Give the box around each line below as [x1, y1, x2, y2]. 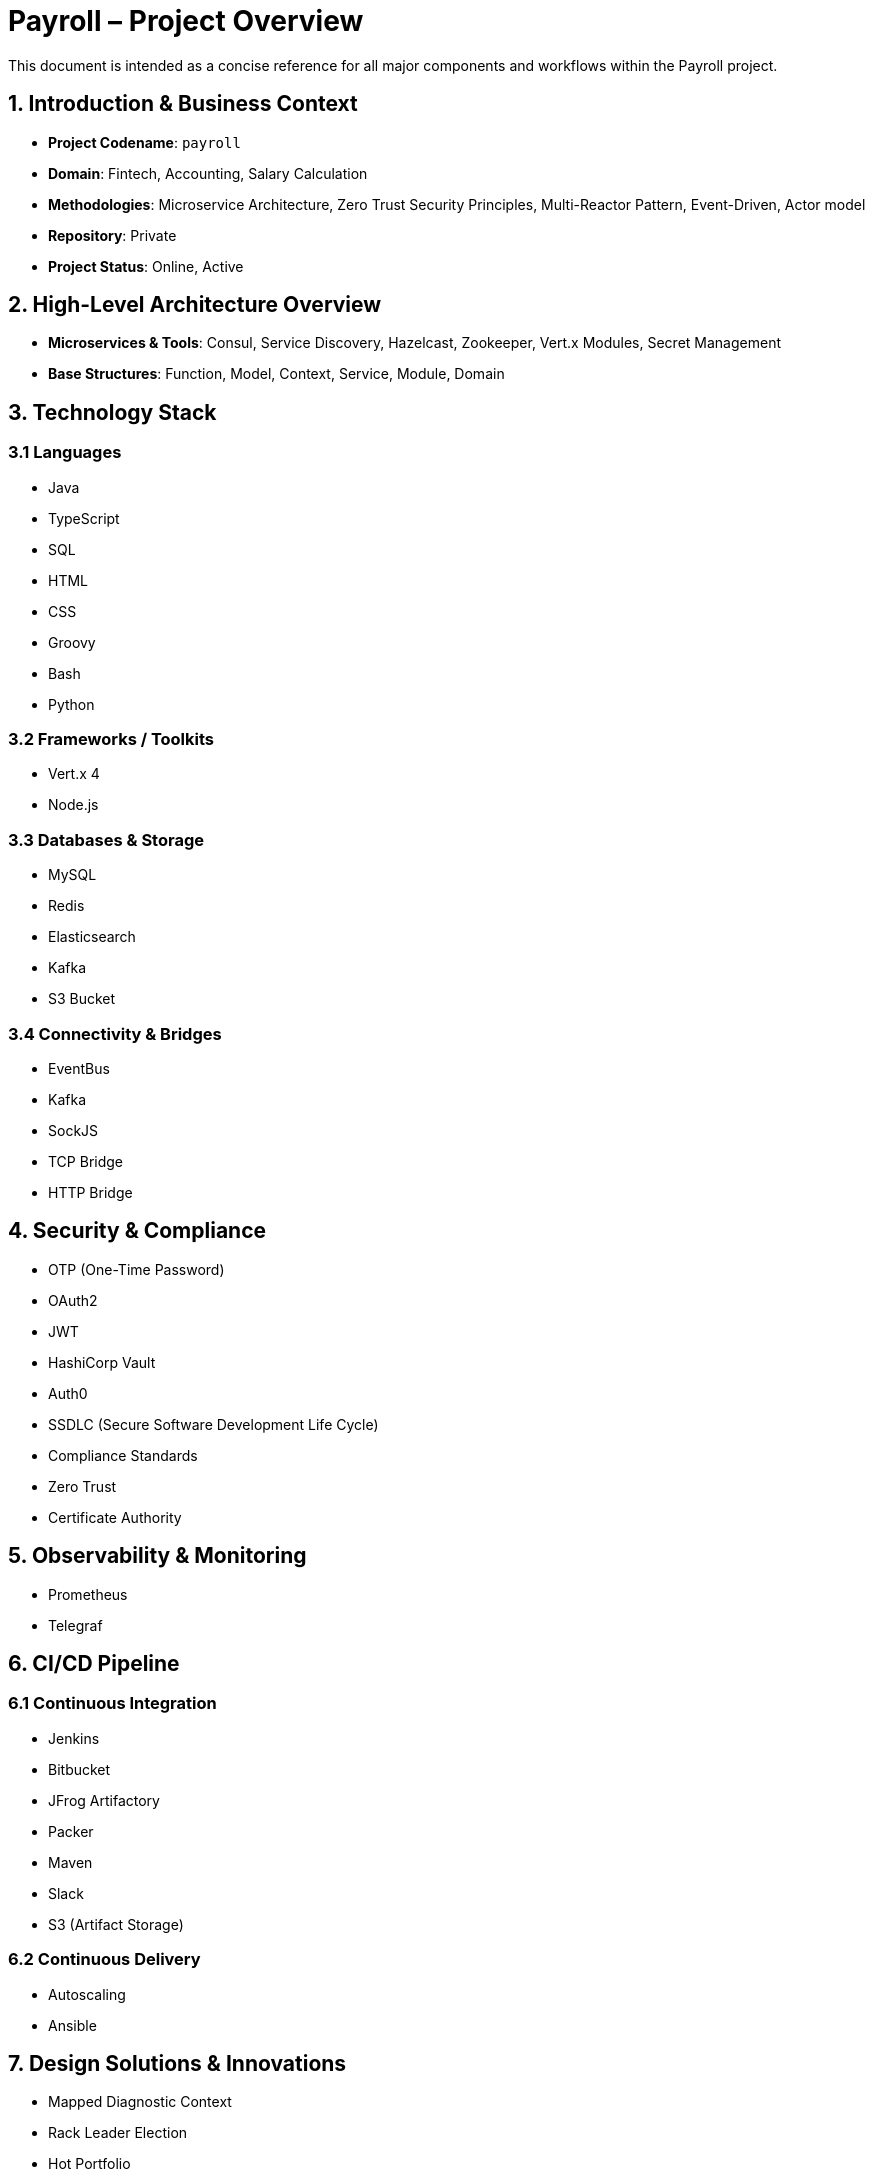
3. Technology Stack [8, 399, 217, 425]
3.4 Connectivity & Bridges [8, 1023, 222, 1044]
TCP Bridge [48, 1152, 124, 1170]
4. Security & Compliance [8, 1218, 267, 1244]
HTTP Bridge [48, 1183, 133, 1201]
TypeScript [48, 509, 120, 527]
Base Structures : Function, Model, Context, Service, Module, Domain [48, 365, 505, 383]
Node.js [48, 796, 99, 814]
